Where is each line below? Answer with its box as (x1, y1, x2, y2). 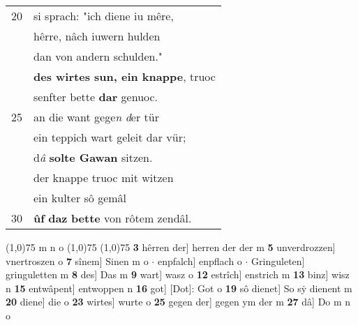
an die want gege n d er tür (33, 109, 159, 125)
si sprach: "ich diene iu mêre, (33, 8, 174, 24)
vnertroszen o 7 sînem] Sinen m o (6, 253, 149, 268)
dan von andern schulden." (33, 48, 163, 64)
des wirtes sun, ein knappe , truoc (33, 68, 216, 84)
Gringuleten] (251, 253, 305, 268)
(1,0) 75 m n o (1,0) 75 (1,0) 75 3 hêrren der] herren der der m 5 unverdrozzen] (6, 240, 336, 254)
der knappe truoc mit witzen (33, 169, 174, 186)
